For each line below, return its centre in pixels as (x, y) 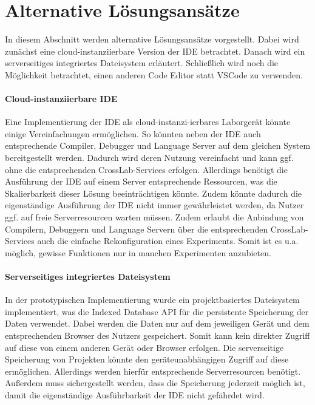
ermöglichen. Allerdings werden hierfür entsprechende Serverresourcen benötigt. (153, 371)
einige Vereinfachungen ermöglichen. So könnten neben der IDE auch (133, 133)
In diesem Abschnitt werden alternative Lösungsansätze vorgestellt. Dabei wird (152, 39)
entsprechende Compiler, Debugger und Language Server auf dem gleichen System (158, 145)
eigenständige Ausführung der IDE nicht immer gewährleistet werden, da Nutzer (154, 205)
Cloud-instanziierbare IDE (61, 99)
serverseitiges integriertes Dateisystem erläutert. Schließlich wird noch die (142, 63)
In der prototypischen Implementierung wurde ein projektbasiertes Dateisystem (152, 300)
